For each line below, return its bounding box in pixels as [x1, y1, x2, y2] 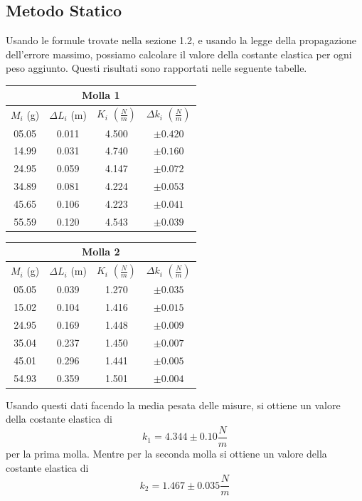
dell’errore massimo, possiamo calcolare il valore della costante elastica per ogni [6, 46, 352, 61]
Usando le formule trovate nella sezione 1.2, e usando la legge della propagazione [6, 33, 357, 48]
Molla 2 [82, 244, 120, 259]
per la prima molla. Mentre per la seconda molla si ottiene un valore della [6, 446, 327, 461]
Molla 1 [82, 88, 120, 102]
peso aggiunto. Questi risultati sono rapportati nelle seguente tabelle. [6, 60, 307, 75]
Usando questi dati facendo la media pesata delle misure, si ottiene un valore [6, 397, 341, 412]
